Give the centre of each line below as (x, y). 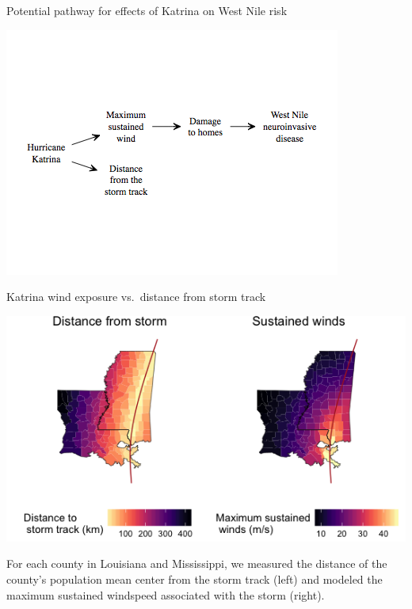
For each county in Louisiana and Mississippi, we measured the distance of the (197, 563)
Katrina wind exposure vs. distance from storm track (136, 297)
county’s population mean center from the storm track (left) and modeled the (195, 579)
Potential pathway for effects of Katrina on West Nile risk (147, 10)
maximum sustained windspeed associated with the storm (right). (166, 594)
